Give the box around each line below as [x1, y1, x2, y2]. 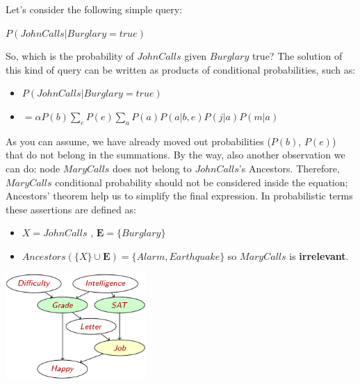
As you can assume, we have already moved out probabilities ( [6, 133, 271, 148]
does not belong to [113, 161, 192, 175]
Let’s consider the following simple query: [6, 2, 183, 16]
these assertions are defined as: [6, 202, 136, 216]
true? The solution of [252, 49, 343, 63]
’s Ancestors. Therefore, [238, 161, 340, 175]
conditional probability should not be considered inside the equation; [55, 174, 348, 189]
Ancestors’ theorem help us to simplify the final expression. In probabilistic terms [6, 188, 353, 203]
